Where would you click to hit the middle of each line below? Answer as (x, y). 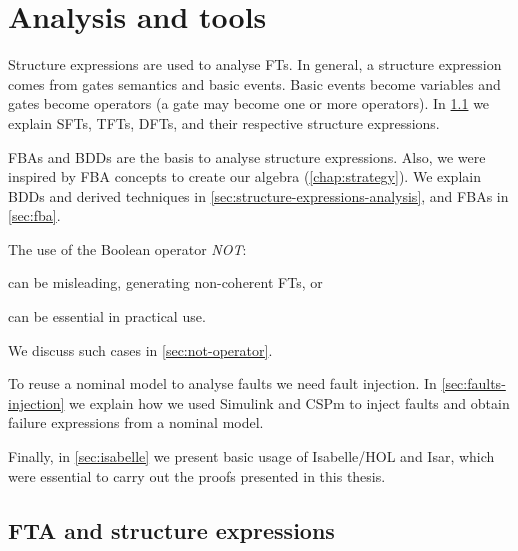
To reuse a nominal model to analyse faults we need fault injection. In (222, 383)
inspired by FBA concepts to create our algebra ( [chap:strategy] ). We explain (244, 176)
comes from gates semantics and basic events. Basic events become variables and (254, 83)
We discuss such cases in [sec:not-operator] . (140, 349)
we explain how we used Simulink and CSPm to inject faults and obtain (289, 402)
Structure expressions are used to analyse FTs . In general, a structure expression (255, 64)
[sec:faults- (473, 383)
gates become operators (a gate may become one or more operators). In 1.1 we (249, 103)
